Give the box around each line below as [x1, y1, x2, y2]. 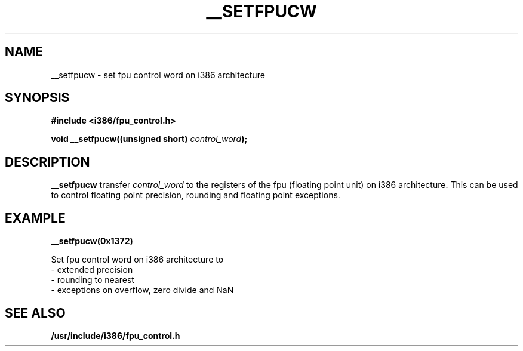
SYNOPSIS [5, 90, 70, 106]
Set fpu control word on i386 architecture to [51, 254, 224, 265]
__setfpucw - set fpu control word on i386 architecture [51, 69, 265, 80]
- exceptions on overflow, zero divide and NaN [51, 285, 234, 295]
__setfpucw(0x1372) [51, 236, 133, 247]
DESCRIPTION [5, 154, 90, 170]
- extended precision [51, 264, 133, 275]
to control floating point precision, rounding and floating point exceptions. [51, 190, 340, 201]
